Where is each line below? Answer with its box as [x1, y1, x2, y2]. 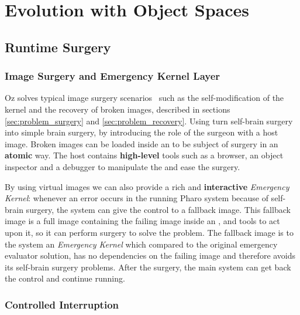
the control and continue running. [5, 272, 125, 284]
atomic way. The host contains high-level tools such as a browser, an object [5, 149, 284, 161]
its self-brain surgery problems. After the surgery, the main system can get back [5, 260, 291, 273]
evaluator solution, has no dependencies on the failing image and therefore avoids [5, 249, 296, 262]
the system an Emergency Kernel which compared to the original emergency [5, 238, 278, 250]
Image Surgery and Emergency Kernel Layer [5, 69, 220, 83]
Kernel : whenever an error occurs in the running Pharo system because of [5, 192, 268, 204]
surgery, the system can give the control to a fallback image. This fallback [26, 203, 291, 215]
